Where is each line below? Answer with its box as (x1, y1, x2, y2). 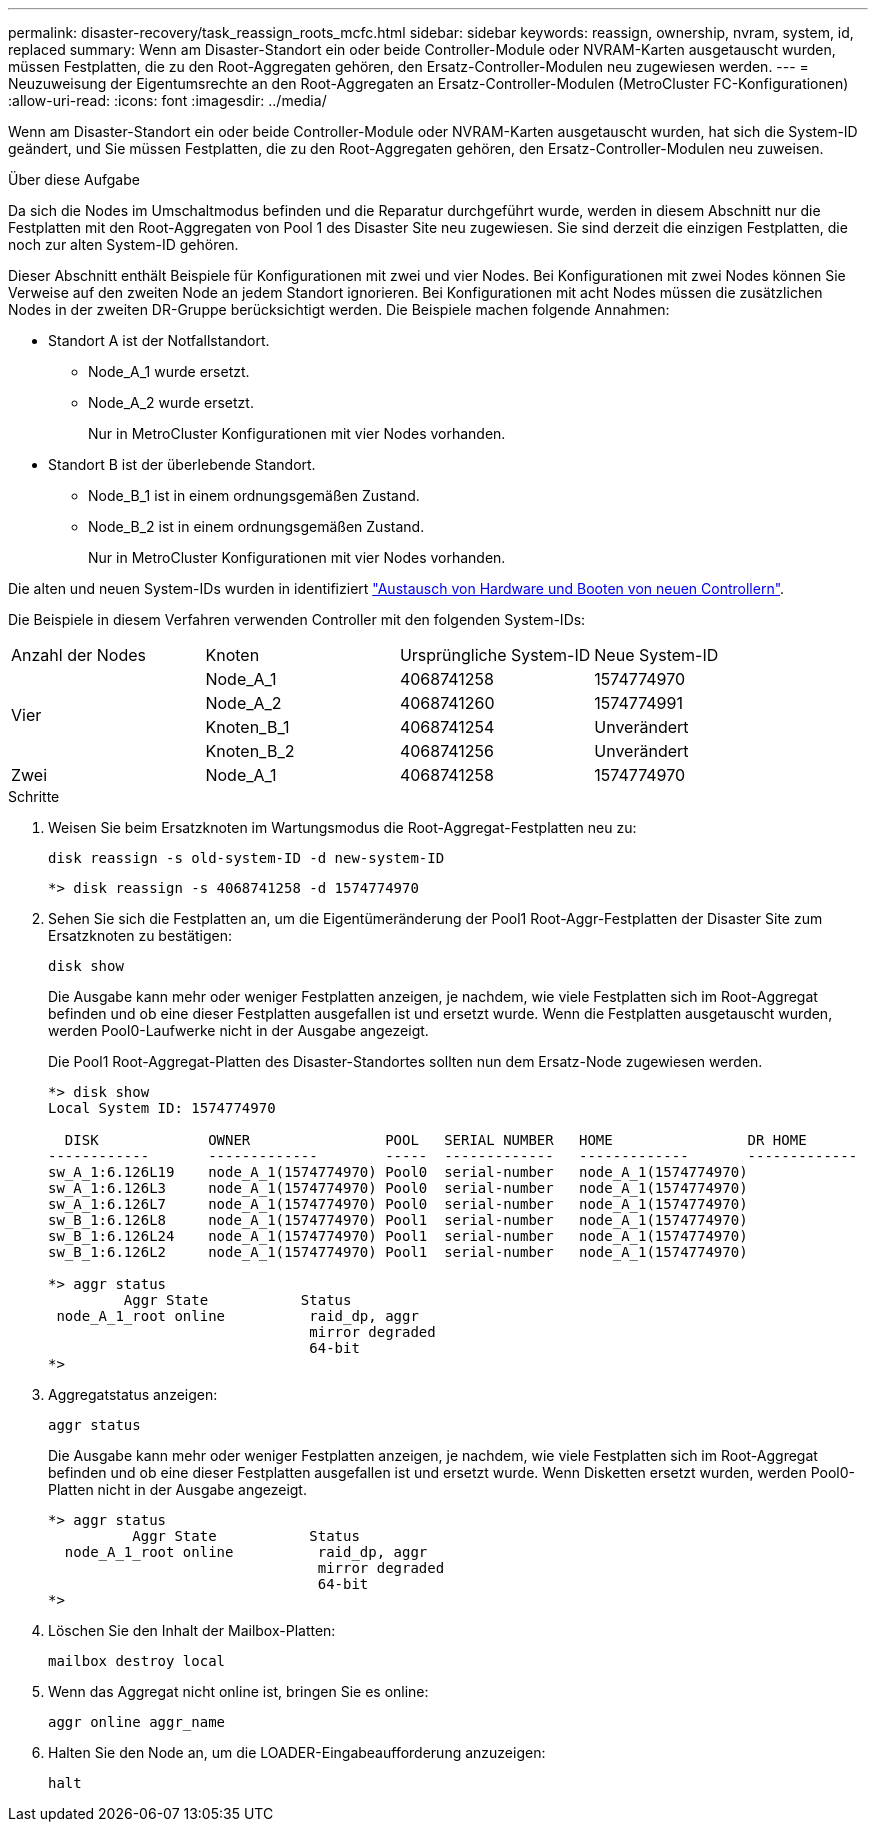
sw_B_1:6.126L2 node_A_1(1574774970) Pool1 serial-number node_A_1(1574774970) (48, 1244, 748, 1260)
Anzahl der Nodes (11, 645, 147, 665)
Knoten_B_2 (205, 741, 295, 761)
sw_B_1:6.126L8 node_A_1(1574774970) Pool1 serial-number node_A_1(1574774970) (48, 1212, 748, 1228)
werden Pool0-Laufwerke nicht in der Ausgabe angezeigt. (48, 1022, 429, 1039)
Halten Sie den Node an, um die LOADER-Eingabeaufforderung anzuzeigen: (48, 1744, 546, 1761)
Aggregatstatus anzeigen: (48, 1386, 218, 1403)
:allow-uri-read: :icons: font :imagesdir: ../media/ (8, 92, 327, 109)
